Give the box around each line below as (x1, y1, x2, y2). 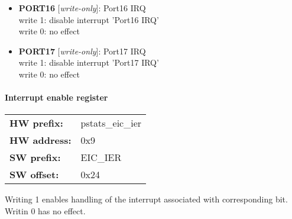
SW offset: (9, 168, 59, 182)
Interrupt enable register (5, 91, 108, 104)
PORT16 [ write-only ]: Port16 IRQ (18, 2, 146, 14)
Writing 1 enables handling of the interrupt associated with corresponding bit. (5, 193, 288, 205)
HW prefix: (9, 116, 63, 130)
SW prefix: (9, 150, 61, 165)
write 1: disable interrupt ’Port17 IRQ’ (18, 56, 159, 69)
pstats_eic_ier (80, 116, 142, 130)
